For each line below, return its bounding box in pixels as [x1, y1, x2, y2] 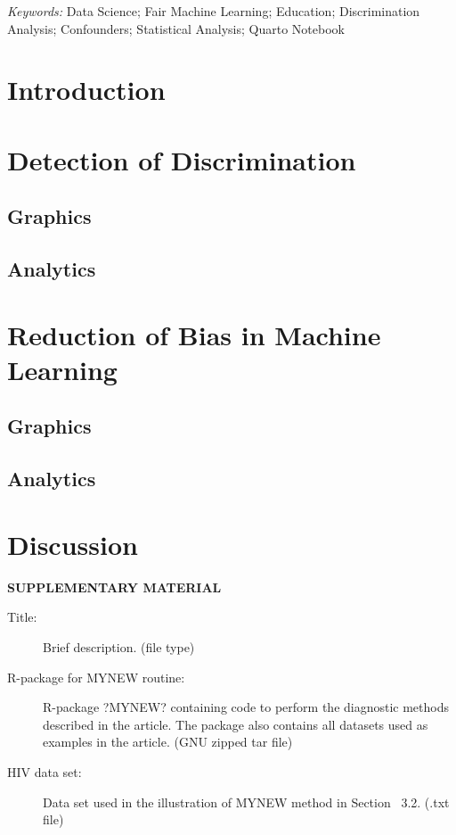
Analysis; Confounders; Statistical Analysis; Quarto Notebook [7, 19, 345, 37]
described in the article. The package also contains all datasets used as [43, 715, 428, 733]
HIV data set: [7, 762, 82, 781]
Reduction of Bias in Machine [7, 316, 381, 352]
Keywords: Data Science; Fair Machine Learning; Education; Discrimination [7, 2, 420, 20]
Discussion [7, 525, 138, 562]
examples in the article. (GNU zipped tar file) [43, 732, 293, 751]
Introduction [7, 71, 166, 108]
